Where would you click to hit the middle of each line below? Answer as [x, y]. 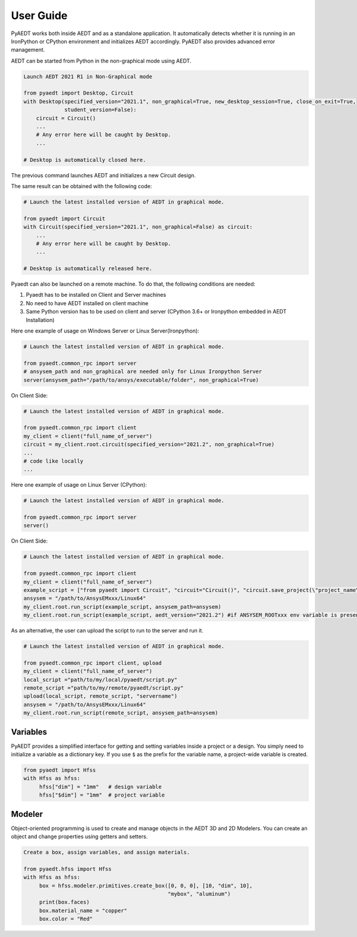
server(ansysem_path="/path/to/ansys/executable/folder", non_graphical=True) [141, 380]
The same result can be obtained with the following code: [82, 186]
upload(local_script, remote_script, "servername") [101, 696]
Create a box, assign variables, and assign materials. [107, 853]
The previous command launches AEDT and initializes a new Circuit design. [103, 175]
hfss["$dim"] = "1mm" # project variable [102, 795]
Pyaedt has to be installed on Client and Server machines [96, 295]
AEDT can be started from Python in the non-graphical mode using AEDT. [101, 61]
